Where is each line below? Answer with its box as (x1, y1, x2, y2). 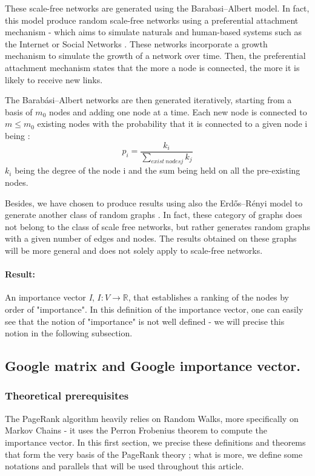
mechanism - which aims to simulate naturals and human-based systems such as (5, 25, 302, 38)
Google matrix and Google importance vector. (5, 356, 300, 375)
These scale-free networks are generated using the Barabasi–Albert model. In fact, (5, 2, 310, 14)
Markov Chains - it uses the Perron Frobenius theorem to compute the (5, 424, 267, 437)
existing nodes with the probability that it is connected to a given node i (37, 117, 308, 130)
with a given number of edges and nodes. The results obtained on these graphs (5, 232, 297, 245)
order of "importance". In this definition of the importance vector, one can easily (5, 302, 303, 315)
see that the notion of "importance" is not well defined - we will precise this (5, 314, 285, 327)
